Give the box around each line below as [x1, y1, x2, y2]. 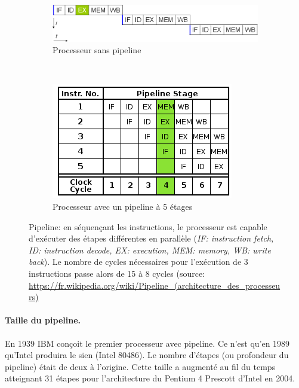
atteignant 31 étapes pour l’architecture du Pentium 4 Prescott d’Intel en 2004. [5, 372, 295, 384]
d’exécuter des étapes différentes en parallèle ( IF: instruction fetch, [29, 232, 274, 245]
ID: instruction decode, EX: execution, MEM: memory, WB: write [29, 243, 271, 256]
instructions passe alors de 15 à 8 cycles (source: [29, 267, 205, 279]
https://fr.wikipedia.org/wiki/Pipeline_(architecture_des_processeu [29, 279, 280, 291]
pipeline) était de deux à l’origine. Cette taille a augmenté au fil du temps [5, 360, 276, 372]
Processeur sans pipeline [53, 44, 141, 56]
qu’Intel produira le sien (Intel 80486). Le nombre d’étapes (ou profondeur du [5, 349, 289, 361]
